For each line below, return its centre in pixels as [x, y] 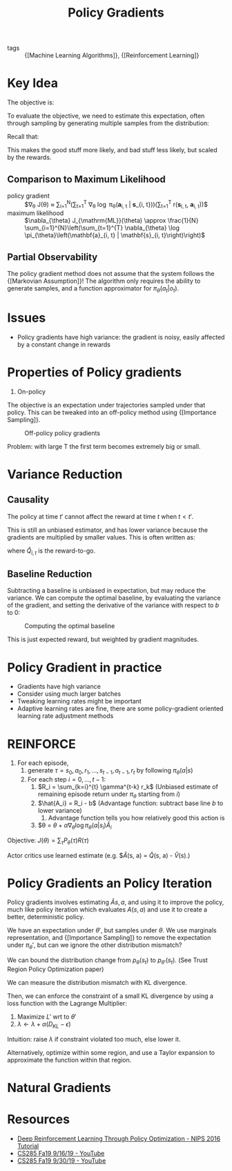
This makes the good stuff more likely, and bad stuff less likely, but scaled [112, 150]
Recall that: [23, 137]
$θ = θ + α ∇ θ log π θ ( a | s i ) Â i [75, 826]
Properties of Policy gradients [94, 372]
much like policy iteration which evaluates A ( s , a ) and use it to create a [107, 910]
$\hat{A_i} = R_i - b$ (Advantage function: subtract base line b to [130, 803]
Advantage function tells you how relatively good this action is [136, 818]
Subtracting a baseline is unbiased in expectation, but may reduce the [106, 591]
